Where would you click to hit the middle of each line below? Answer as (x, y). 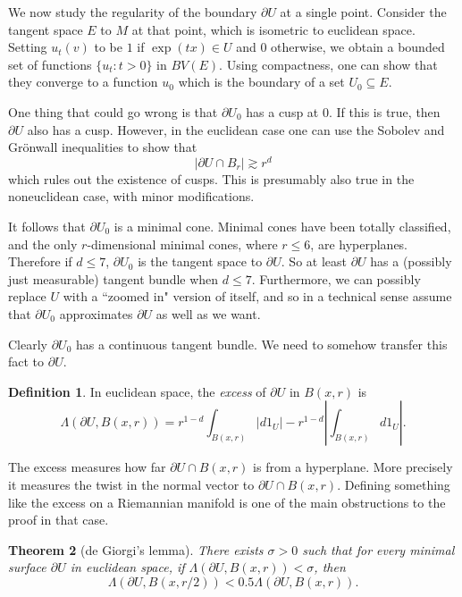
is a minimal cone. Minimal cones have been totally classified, (282, 227)
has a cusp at (282, 111)
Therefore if (40, 261)
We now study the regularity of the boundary (133, 12)
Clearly (28, 344)
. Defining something (394, 484)
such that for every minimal (378, 549)
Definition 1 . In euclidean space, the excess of (137, 391)
